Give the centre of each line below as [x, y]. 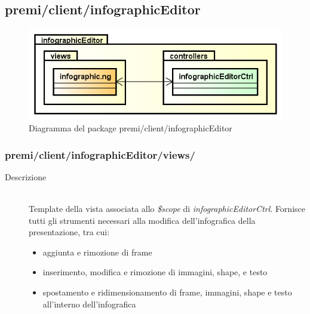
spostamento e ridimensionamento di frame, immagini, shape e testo [167, 292]
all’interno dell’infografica [89, 304]
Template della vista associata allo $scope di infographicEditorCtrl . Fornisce [167, 208]
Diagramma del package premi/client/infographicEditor [131, 128]
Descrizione [26, 176]
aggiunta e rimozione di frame [97, 252]
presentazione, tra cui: [69, 232]
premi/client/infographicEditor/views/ [100, 154]
